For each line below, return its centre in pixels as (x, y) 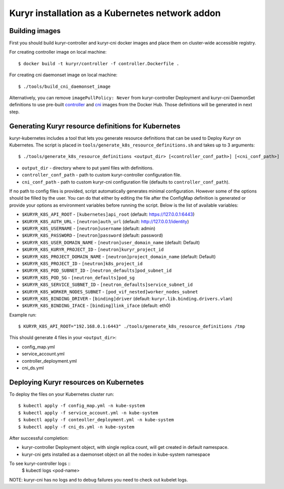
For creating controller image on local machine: (58, 52)
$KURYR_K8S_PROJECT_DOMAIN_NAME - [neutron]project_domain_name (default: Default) (119, 256)
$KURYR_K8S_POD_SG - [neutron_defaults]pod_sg (78, 277)
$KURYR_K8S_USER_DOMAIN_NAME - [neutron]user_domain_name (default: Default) (111, 242)
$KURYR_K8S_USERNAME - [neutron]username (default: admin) (89, 228)
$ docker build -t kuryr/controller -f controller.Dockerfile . (99, 63)
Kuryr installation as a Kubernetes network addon (115, 13)
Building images (35, 31)
